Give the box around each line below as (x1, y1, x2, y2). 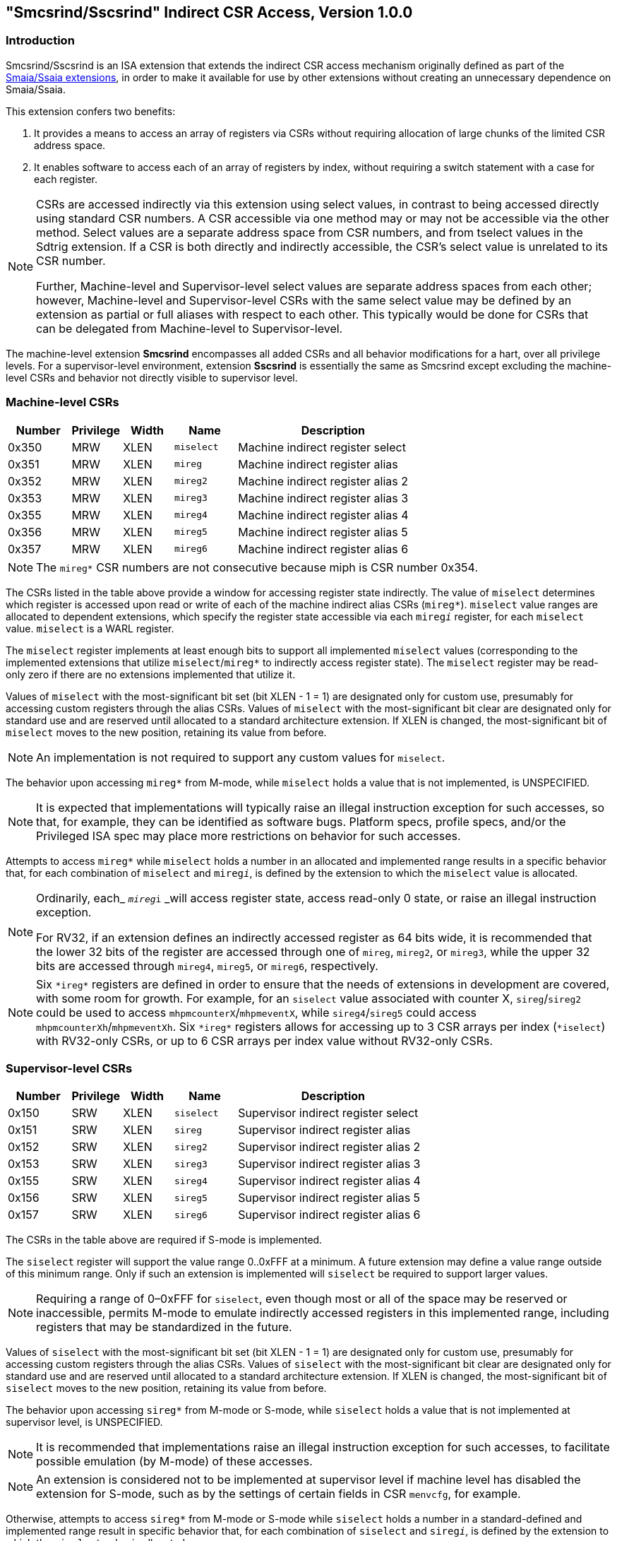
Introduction (6, 33, 75, 48)
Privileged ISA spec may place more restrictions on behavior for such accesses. (36, 828, 461, 843)
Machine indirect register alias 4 (238, 507, 409, 522)
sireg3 (174, 1158, 208, 1169)
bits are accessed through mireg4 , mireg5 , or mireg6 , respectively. (36, 958, 378, 973)
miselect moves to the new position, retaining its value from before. (6, 726, 327, 738)
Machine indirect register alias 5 (238, 524, 408, 539)
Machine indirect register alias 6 (238, 541, 409, 556)
